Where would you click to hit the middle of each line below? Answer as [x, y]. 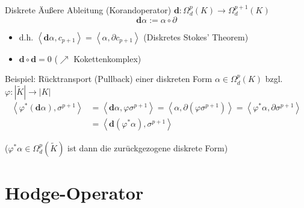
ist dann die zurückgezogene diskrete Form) [148, 147]
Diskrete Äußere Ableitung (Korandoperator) [88, 10]
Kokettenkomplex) [107, 58]
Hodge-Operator [74, 193]
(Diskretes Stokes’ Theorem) [196, 36]
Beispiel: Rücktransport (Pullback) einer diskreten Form [109, 79]
